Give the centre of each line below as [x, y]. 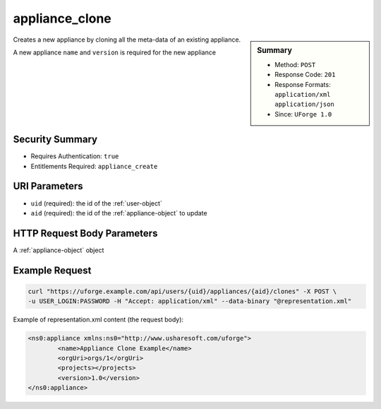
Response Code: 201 [305, 75]
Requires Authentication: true [75, 156]
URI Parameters [48, 186]
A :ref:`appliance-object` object [59, 250]
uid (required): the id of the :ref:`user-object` [96, 203]
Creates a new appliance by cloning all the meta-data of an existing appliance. [127, 40]
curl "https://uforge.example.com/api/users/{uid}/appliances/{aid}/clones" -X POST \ [182, 291]
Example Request [52, 270]
